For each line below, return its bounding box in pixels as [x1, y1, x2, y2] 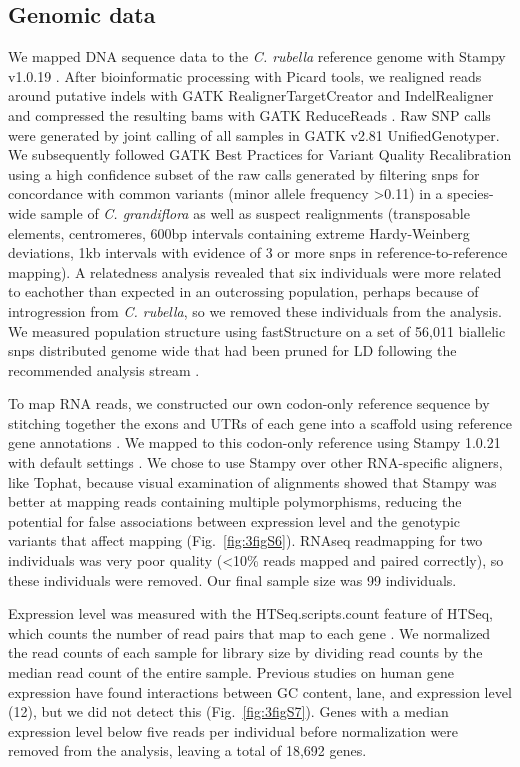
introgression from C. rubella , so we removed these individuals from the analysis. [8, 300, 502, 321]
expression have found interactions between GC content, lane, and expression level [8, 681, 512, 702]
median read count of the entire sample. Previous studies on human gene [8, 662, 454, 683]
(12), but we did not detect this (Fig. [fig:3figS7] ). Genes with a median [8, 701, 449, 722]
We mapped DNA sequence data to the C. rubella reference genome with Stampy [8, 46, 506, 67]
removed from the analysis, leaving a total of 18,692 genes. [8, 740, 367, 761]
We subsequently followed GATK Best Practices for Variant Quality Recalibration [8, 144, 512, 165]
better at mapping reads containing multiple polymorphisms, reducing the [8, 491, 462, 512]
